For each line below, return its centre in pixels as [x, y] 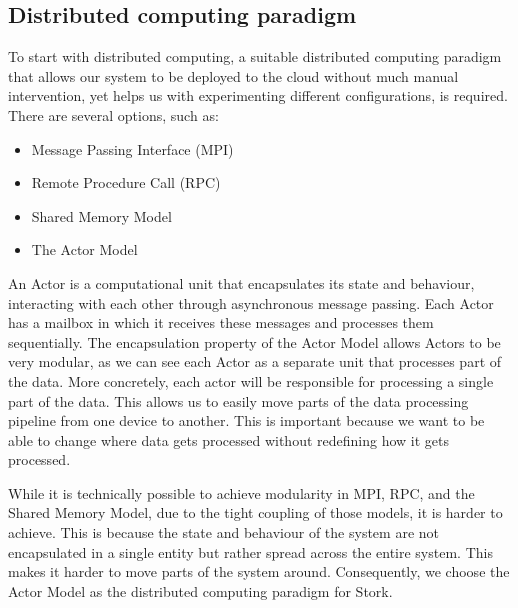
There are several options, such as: [113, 114]
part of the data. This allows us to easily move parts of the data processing [238, 400]
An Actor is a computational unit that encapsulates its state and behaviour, [241, 282]
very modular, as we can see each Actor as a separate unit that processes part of [255, 361]
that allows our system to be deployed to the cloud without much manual [233, 75]
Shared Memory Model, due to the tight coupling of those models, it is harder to [255, 512]
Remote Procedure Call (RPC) [126, 182]
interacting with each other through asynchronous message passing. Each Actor [251, 302]
